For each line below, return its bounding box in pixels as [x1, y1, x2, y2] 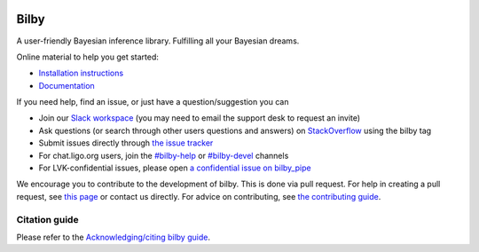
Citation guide [16, 213, 79, 225]
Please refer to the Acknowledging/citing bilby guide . [16, 232, 210, 242]
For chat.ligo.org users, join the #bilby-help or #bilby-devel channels [38, 150, 289, 161]
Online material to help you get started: [16, 51, 160, 62]
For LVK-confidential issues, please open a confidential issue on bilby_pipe [38, 162, 311, 173]
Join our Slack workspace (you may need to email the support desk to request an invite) [38, 113, 361, 123]
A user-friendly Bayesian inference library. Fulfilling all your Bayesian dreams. [16, 35, 300, 46]
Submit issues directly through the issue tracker [38, 138, 214, 148]
